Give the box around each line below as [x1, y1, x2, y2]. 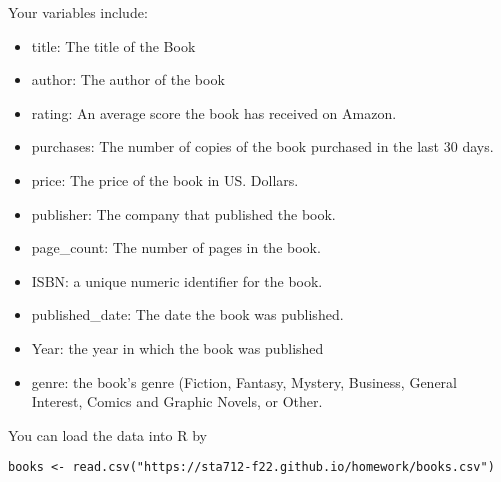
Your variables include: [8, 2, 148, 22]
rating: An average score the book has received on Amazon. [31, 102, 397, 123]
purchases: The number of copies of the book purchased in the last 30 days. [31, 136, 494, 157]
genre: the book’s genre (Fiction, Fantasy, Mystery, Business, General [31, 371, 458, 392]
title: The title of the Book [31, 35, 196, 56]
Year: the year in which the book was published [31, 337, 324, 358]
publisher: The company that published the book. [31, 203, 336, 224]
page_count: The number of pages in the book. [31, 237, 321, 258]
